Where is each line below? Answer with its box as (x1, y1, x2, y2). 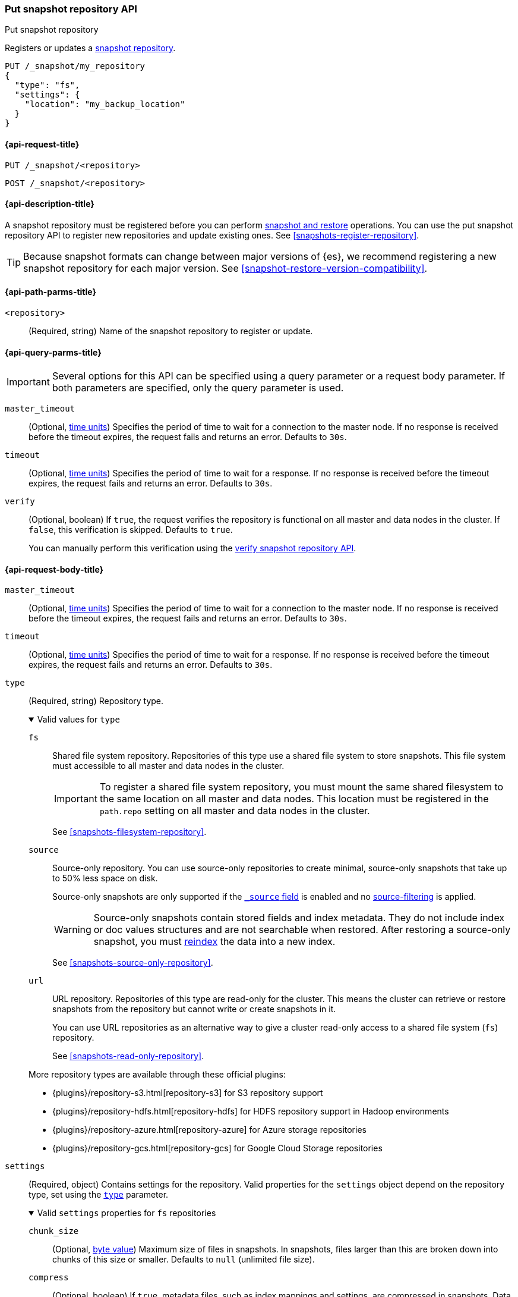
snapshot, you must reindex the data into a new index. (93, 935, 336, 948)
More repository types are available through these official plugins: (29, 1069, 286, 1080)
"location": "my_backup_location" (24, 99, 185, 109)
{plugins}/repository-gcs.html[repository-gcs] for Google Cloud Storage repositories (52, 1143, 383, 1154)
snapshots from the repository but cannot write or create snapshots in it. (52, 1004, 336, 1015)
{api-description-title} (5, 199, 94, 209)
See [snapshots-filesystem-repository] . (52, 827, 207, 837)
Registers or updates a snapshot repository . (5, 43, 176, 54)
